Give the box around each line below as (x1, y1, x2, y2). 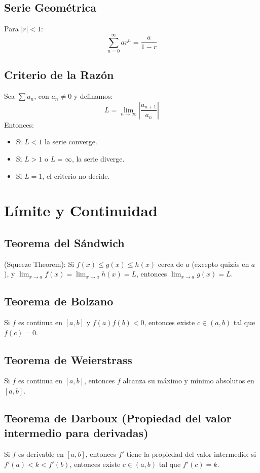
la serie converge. (45, 136, 97, 147)
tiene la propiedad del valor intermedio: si (126, 449, 256, 459)
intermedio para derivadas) (4, 425, 148, 441)
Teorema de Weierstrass (4, 351, 132, 367)
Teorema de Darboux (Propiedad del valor (4, 410, 232, 426)
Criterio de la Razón (4, 67, 114, 83)
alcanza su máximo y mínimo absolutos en (123, 375, 254, 386)
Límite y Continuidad (4, 200, 158, 221)
